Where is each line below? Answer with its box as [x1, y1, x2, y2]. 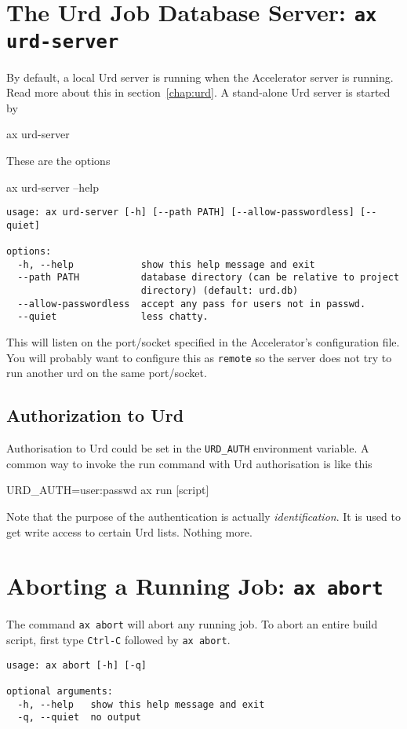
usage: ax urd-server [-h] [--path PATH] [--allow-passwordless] [6, 207, 354, 218]
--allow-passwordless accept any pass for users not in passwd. [17, 298, 366, 310]
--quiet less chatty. [17, 311, 209, 323]
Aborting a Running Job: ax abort [6, 570, 383, 602]
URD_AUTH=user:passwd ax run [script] [6, 482, 209, 498]
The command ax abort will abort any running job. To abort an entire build [6, 616, 378, 632]
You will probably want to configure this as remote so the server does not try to [6, 349, 392, 365]
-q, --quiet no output [17, 712, 141, 724]
